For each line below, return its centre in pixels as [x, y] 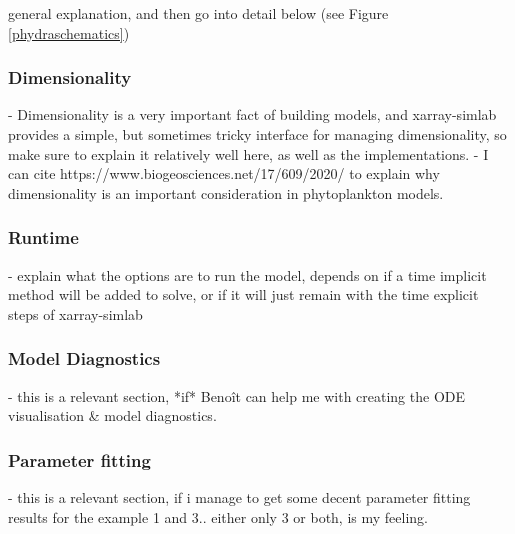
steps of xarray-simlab [75, 313]
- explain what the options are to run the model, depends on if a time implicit [247, 274]
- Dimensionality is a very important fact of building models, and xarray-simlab [252, 114]
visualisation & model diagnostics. [112, 415]
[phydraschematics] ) [69, 32]
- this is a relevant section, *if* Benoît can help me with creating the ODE [237, 395]
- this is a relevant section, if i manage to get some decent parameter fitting [239, 497]
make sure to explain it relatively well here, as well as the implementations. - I [248, 153]
